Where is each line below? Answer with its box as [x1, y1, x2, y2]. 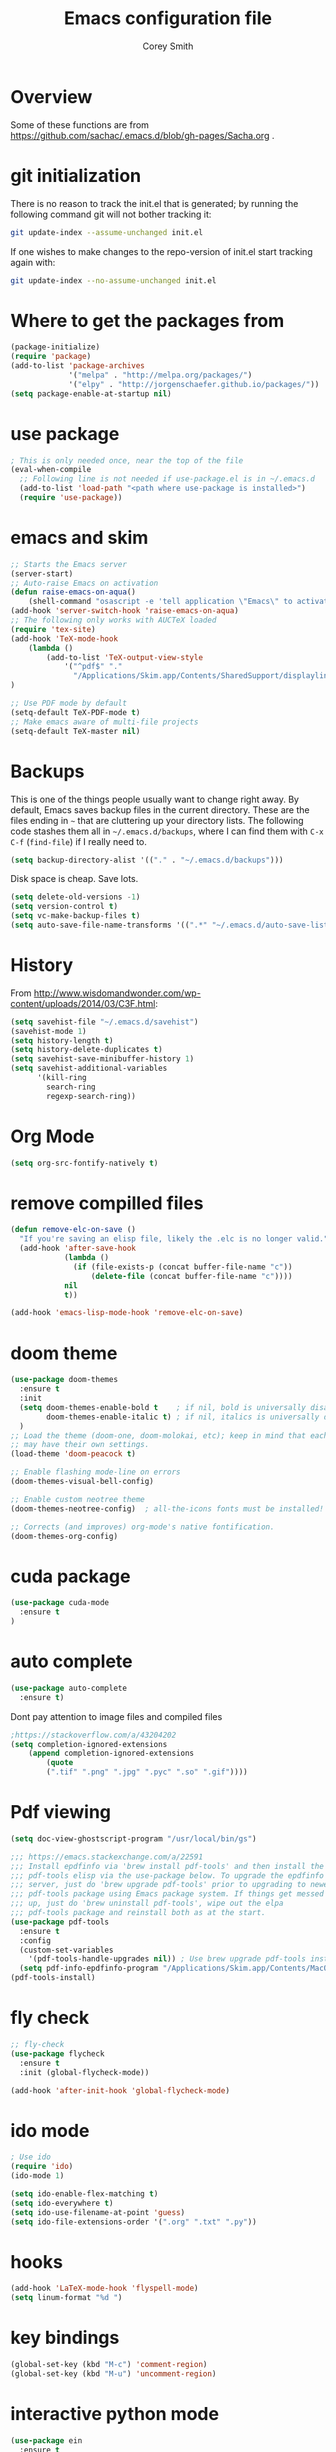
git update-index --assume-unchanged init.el [10, 227, 203, 237]
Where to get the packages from [10, 309, 285, 332]
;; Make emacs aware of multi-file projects [10, 717, 199, 727]
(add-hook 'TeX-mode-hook [10, 633, 118, 644]
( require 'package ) [10, 352, 92, 362]
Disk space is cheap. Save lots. [10, 873, 139, 885]
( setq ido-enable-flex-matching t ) [10, 2188, 159, 2199]
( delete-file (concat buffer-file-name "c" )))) [90, 1271, 293, 1281]
